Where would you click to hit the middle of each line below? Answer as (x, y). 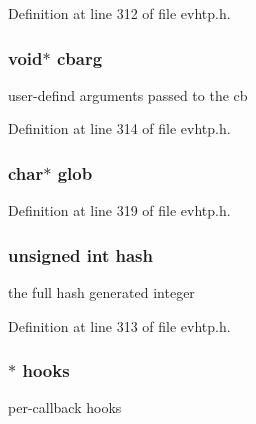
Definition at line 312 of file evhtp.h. (119, 13)
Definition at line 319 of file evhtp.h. (119, 210)
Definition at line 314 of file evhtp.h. (119, 128)
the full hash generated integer (101, 292)
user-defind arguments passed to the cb (128, 94)
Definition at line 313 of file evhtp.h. (119, 325)
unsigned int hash (80, 254)
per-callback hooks (65, 407)
